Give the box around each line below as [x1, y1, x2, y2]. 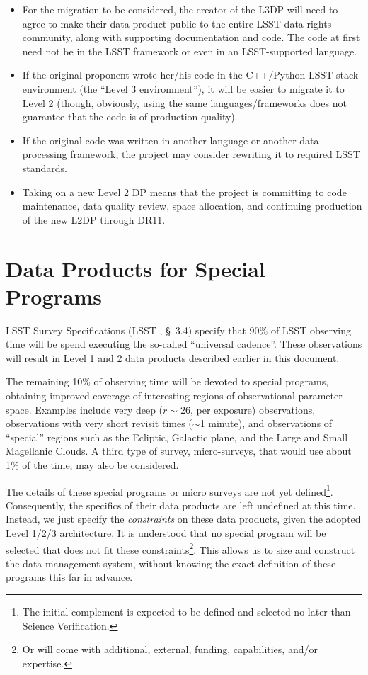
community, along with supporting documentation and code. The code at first [22, 30, 360, 45]
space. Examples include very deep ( [6, 402, 163, 416]
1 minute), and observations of [200, 416, 333, 431]
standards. [22, 160, 68, 175]
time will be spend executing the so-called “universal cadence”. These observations [6, 336, 362, 351]
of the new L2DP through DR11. [22, 212, 166, 227]
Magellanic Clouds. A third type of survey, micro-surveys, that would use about [6, 443, 352, 458]
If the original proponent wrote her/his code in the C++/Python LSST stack [22, 67, 359, 82]
